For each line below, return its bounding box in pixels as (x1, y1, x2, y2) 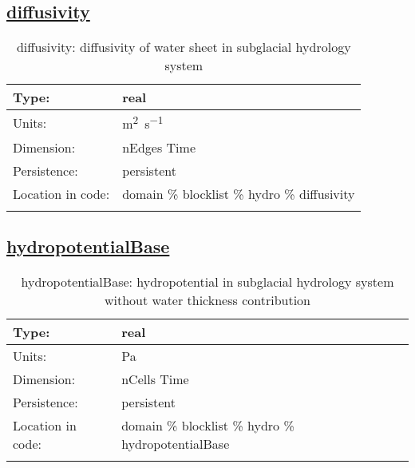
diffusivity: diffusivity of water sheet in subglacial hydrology (16, 38, 351, 57)
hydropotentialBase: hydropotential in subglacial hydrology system (21, 272, 394, 291)
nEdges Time (122, 137, 196, 157)
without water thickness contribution (104, 290, 311, 309)
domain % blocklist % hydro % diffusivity (122, 184, 355, 203)
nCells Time (121, 369, 189, 388)
